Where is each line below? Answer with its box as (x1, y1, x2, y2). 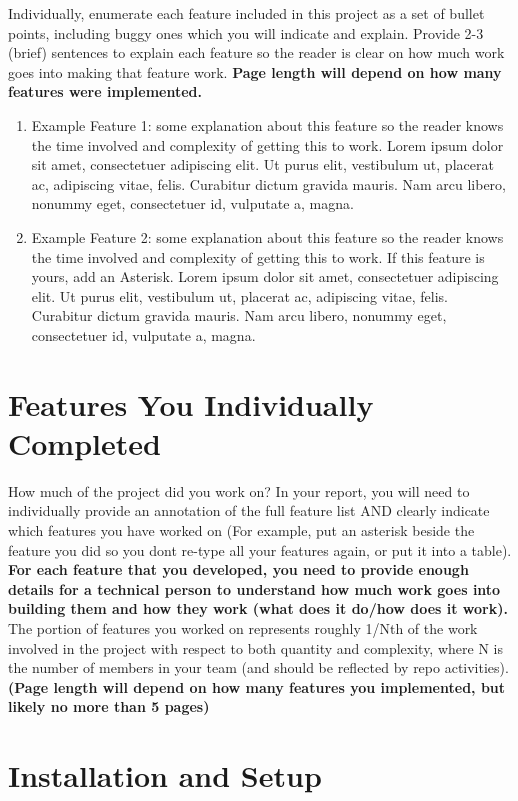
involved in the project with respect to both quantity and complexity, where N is (8, 637, 503, 658)
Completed (8, 422, 161, 463)
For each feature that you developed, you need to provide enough (8, 559, 469, 580)
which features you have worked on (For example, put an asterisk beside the (8, 520, 475, 540)
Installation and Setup (8, 755, 322, 796)
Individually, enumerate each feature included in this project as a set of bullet (8, 3, 485, 23)
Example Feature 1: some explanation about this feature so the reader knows (31, 114, 504, 135)
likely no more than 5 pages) (8, 696, 210, 717)
